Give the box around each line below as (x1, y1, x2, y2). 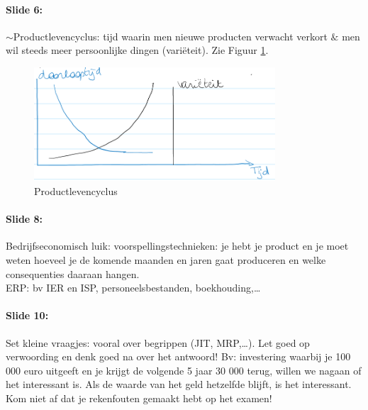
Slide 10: (6, 308, 49, 323)
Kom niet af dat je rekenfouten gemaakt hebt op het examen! (6, 390, 272, 405)
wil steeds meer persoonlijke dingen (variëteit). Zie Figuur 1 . (6, 43, 269, 57)
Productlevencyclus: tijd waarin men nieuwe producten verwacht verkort (13, 28, 328, 43)
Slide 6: (6, 1, 43, 16)
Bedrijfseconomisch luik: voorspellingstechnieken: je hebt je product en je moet (6, 238, 349, 253)
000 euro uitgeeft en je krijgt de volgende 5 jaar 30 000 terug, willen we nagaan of (6, 362, 362, 377)
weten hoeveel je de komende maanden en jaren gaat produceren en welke (6, 252, 326, 267)
